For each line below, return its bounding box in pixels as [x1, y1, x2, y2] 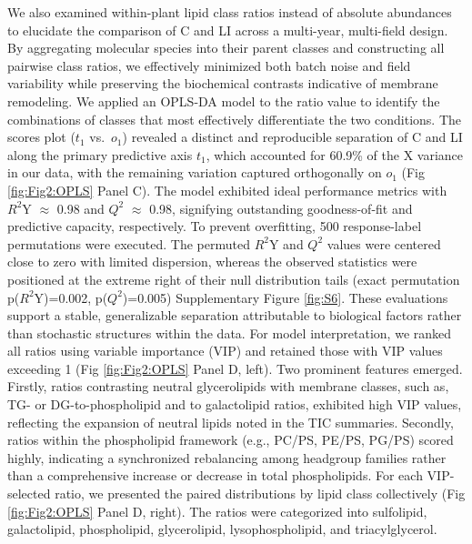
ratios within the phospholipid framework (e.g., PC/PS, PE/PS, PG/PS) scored [7, 430, 454, 449]
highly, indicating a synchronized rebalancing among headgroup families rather [7, 448, 447, 467]
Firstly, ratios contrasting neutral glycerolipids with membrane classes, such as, [7, 377, 449, 396]
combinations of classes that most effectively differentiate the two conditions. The [7, 109, 461, 128]
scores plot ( [7, 127, 75, 146]
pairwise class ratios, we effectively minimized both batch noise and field [7, 55, 411, 75]
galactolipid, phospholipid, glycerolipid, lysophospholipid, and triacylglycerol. [7, 519, 437, 539]
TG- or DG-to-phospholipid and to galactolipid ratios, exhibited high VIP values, [7, 395, 462, 414]
